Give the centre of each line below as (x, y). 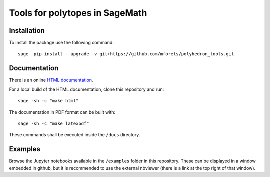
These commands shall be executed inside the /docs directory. (75, 135)
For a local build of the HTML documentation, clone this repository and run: (87, 89)
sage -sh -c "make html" (48, 101)
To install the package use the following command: (62, 43)
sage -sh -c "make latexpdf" (54, 123)
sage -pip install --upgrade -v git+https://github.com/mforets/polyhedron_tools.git (126, 54)
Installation (27, 31)
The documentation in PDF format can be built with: (62, 112)
